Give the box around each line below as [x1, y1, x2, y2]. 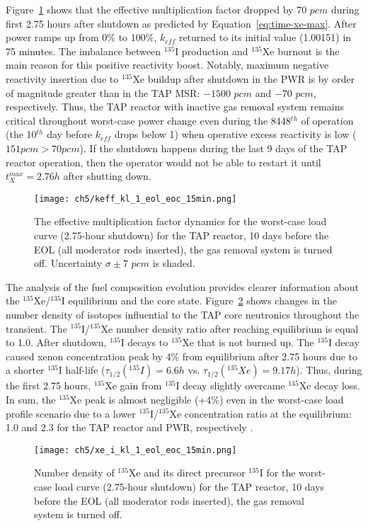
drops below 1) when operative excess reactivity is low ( [114, 127, 357, 142]
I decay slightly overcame [176, 378, 285, 393]
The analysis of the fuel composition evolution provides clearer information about [6, 279, 360, 294]
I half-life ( [58, 362, 105, 377]
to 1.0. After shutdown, [6, 335, 107, 350]
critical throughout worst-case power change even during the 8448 [6, 113, 291, 127]
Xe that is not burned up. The [182, 335, 314, 350]
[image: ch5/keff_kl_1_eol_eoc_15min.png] [34, 193, 237, 204]
